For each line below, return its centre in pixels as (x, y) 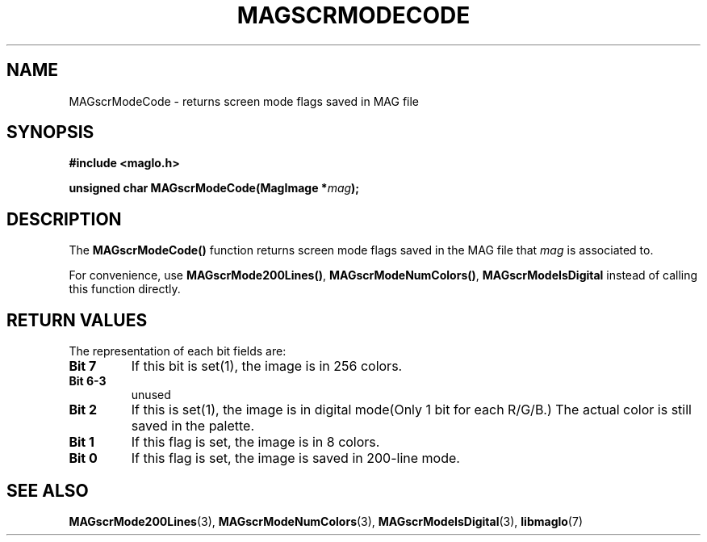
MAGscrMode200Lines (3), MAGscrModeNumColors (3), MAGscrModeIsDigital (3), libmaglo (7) (326, 521)
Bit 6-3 (88, 381)
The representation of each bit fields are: (178, 351)
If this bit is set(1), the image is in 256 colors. (267, 366)
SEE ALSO (48, 490)
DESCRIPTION (64, 219)
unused (151, 395)
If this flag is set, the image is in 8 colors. (255, 442)
